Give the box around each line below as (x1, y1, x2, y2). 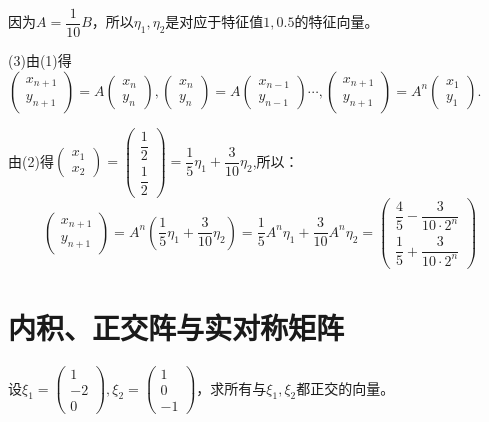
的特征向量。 (294, 11, 379, 32)
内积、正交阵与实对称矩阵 (8, 307, 345, 348)
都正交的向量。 (296, 377, 395, 398)
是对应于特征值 (165, 11, 264, 32)
